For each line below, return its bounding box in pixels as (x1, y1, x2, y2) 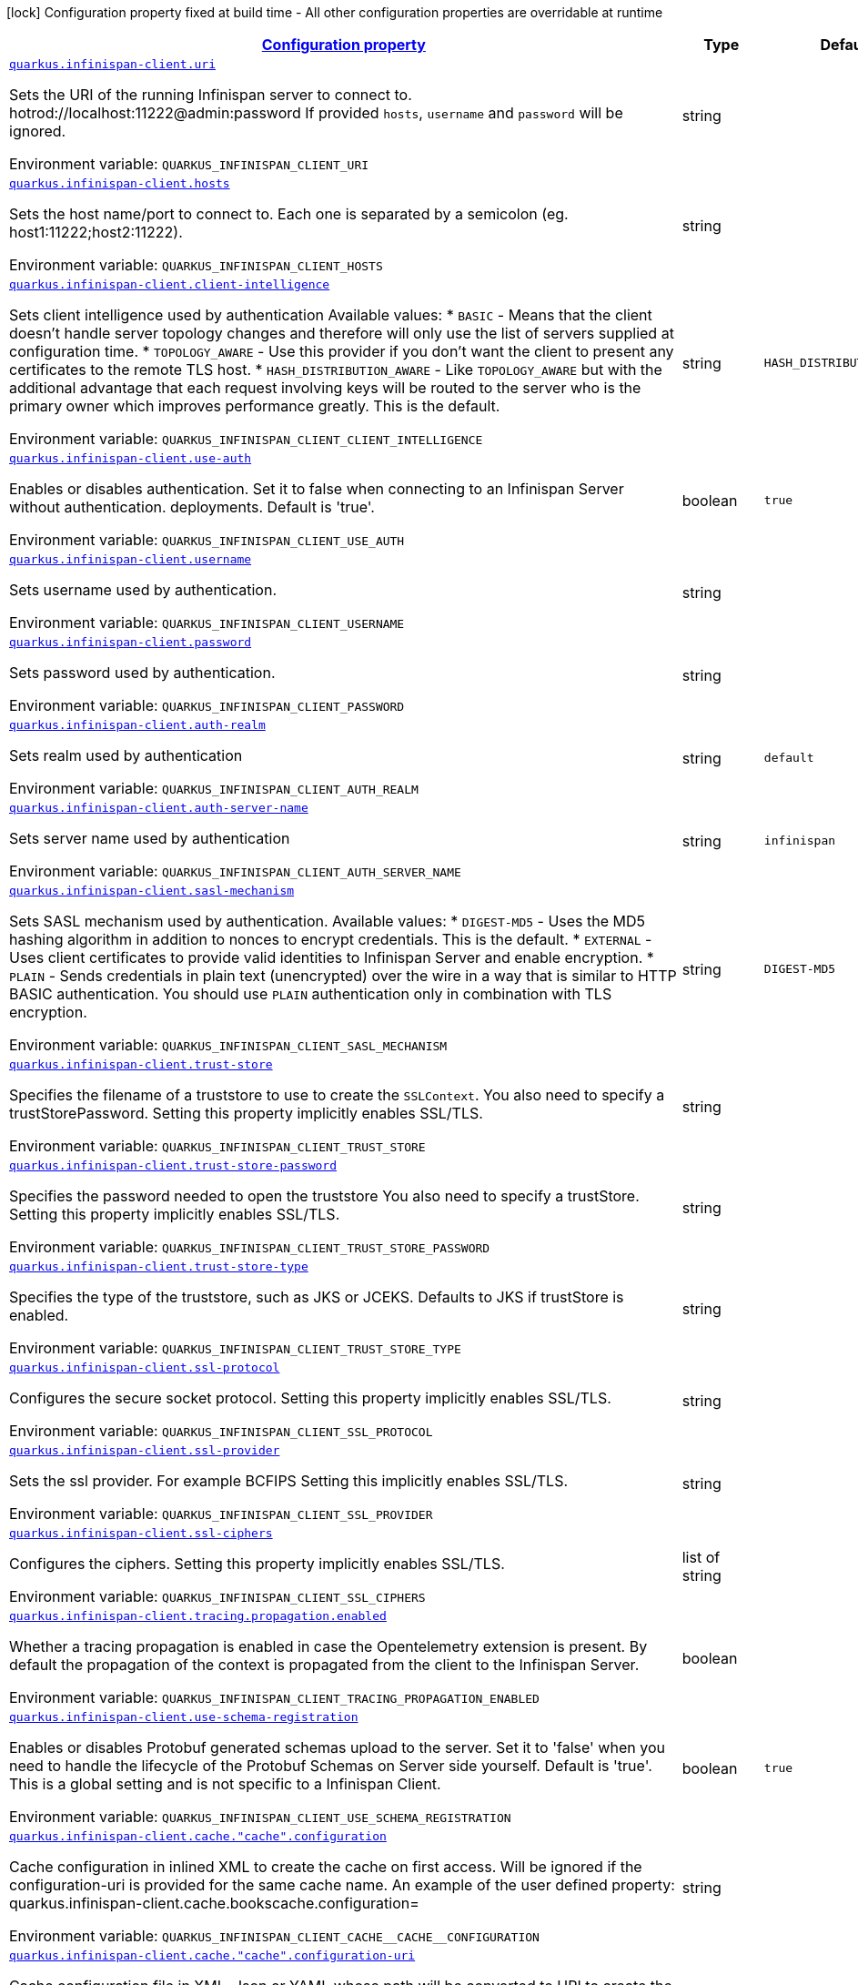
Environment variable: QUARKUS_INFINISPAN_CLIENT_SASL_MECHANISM (9, 1036, 448, 1054)
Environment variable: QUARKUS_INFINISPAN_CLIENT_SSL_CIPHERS (9, 1587, 426, 1605)
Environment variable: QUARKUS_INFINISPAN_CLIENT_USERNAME (9, 613, 405, 632)
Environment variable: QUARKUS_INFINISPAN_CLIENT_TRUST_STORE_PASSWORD (9, 1238, 490, 1256)
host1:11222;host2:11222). (9, 223, 183, 241)
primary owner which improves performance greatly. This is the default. (9, 397, 500, 415)
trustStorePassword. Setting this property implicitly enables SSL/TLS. (9, 1104, 483, 1122)
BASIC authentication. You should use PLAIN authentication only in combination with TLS (9, 985, 612, 1003)
